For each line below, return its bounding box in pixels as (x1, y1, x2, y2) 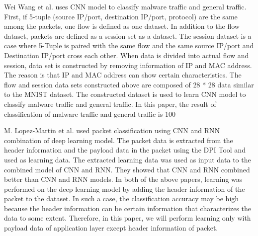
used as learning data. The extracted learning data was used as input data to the (4, 154, 251, 164)
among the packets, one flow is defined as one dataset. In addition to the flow (4, 21, 240, 31)
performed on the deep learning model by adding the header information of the (4, 183, 245, 194)
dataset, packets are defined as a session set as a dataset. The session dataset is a (4, 30, 252, 41)
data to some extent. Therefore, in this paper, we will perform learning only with (4, 213, 251, 223)
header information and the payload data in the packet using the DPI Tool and (4, 145, 246, 155)
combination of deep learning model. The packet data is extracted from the (4, 135, 233, 145)
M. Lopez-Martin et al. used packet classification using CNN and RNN (4, 125, 220, 136)
